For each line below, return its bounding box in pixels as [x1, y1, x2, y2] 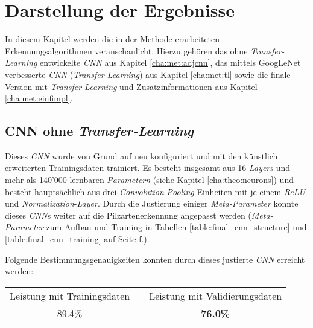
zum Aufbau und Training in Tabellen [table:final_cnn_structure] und [46, 220, 307, 233]
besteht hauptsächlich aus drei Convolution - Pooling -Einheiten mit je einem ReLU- [5, 185, 308, 198]
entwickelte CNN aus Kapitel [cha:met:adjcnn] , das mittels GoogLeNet [39, 56, 301, 69]
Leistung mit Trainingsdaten [10, 288, 130, 303]
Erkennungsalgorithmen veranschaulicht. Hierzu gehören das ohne [5, 44, 248, 57]
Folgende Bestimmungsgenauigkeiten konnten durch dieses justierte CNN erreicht [5, 252, 305, 265]
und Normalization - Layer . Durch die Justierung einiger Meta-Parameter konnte [5, 197, 299, 210]
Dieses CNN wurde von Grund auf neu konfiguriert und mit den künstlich [5, 149, 278, 162]
